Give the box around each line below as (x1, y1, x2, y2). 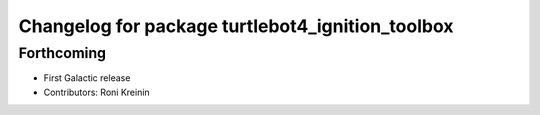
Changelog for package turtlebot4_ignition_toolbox (18, 15, 454, 37)
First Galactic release (43, 72, 131, 84)
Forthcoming (18, 44, 107, 62)
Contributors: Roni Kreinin (43, 86, 150, 98)
